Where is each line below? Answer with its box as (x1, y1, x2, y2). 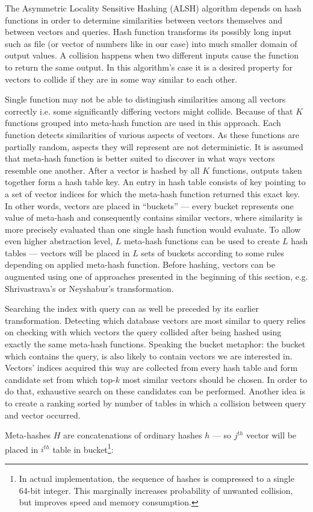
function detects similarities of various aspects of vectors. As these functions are (5, 128, 299, 141)
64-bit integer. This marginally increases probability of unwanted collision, (19, 484, 293, 496)
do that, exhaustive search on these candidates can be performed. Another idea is (5, 385, 306, 397)
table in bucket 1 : (52, 441, 114, 455)
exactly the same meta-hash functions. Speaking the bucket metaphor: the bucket (5, 338, 306, 350)
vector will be (246, 429, 297, 441)
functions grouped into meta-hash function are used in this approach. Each (5, 116, 281, 129)
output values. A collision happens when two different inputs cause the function (5, 49, 299, 62)
